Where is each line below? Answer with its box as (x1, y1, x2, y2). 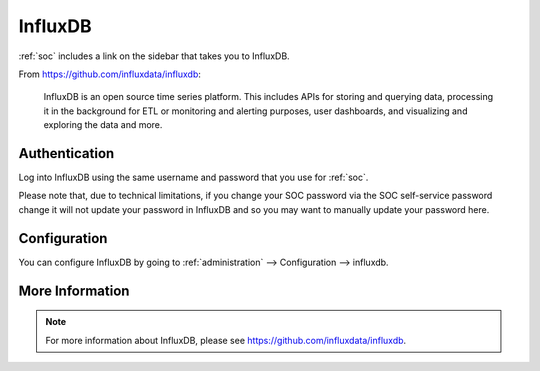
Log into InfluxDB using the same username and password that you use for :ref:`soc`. (18, 171, 369, 184)
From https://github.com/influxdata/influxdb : (18, 68, 202, 80)
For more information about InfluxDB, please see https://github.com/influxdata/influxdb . (45, 334, 407, 346)
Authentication (18, 145, 115, 162)
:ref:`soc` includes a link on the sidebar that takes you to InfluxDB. (18, 50, 290, 62)
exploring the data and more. (43, 119, 163, 131)
